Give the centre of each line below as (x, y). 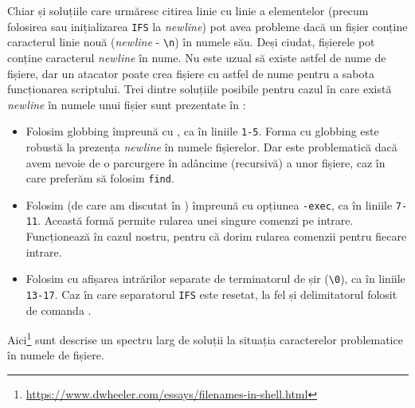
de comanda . (59, 310)
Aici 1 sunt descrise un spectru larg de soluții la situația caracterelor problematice (205, 338)
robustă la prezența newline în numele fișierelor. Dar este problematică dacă (211, 146)
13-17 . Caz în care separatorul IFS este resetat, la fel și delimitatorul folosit (211, 294)
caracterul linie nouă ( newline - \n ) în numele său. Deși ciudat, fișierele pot (191, 42)
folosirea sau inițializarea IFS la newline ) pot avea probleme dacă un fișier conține (207, 26)
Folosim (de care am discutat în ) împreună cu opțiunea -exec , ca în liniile (209, 204)
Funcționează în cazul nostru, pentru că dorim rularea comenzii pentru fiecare (216, 236)
